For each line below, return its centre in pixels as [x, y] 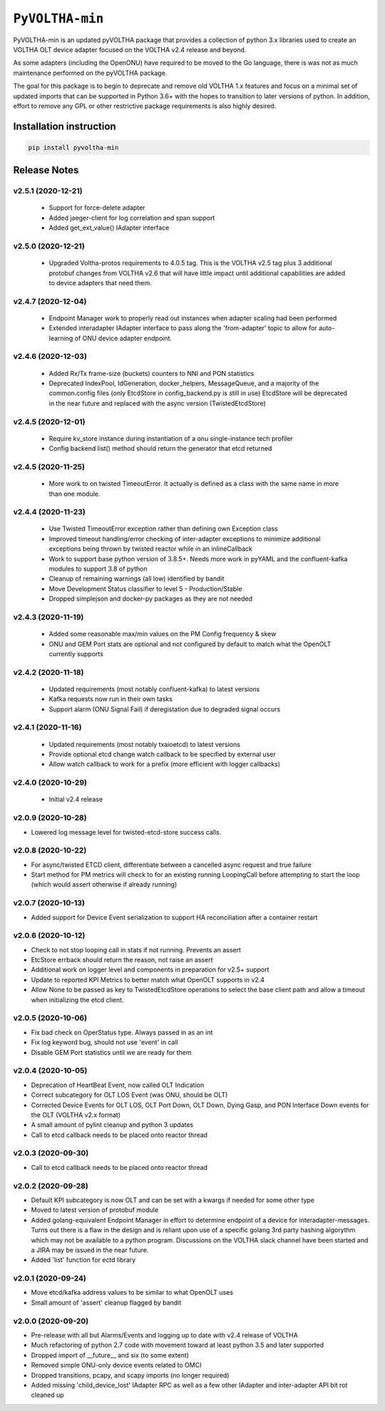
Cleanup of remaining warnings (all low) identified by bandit [137, 579]
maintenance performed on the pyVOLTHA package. [90, 73]
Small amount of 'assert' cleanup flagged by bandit [106, 1303]
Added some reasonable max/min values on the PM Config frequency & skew [163, 634]
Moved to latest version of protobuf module [95, 1210]
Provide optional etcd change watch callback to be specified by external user [162, 754]
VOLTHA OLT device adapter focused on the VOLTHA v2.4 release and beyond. [130, 49]
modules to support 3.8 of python [98, 569]
